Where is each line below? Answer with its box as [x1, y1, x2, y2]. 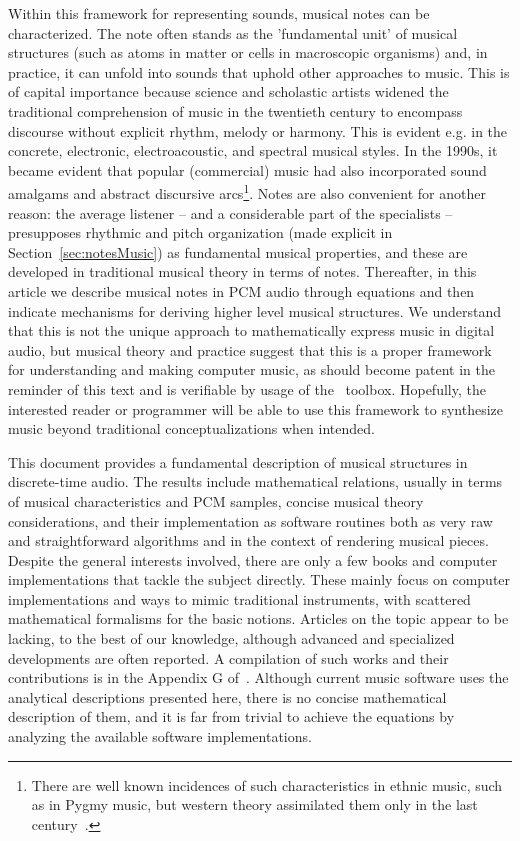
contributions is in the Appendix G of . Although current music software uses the [8, 667, 509, 688]
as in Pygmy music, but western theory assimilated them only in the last [31, 794, 478, 815]
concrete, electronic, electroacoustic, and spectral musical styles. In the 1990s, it [8, 140, 498, 161]
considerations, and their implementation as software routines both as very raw [8, 510, 493, 531]
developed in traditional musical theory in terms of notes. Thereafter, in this [8, 261, 477, 282]
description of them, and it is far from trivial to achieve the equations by [8, 706, 455, 727]
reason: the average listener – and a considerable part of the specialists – [8, 202, 453, 223]
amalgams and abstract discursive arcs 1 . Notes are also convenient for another [8, 180, 486, 203]
